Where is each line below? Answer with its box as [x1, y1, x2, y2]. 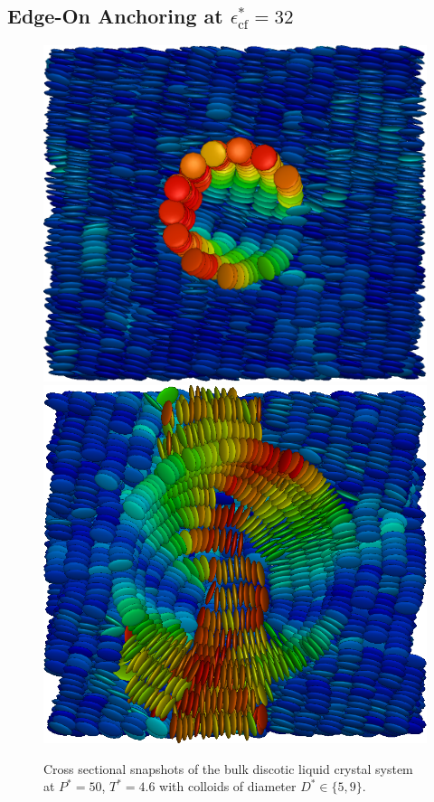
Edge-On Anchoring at [7, 2, 223, 30]
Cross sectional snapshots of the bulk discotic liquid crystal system [43, 759, 413, 778]
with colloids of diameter [159, 777, 297, 796]
